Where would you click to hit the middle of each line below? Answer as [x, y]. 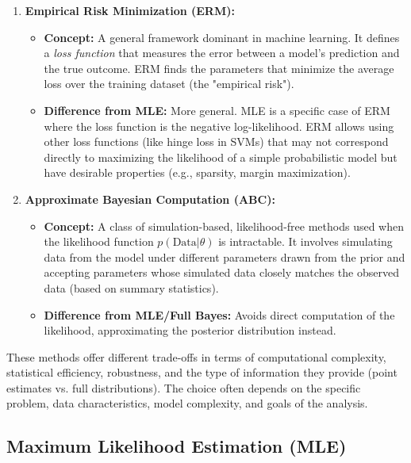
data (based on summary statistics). [131, 287]
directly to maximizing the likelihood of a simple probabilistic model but [221, 157]
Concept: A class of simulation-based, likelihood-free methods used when [224, 226]
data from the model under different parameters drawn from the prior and [225, 256]
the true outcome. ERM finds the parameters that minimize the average [219, 68]
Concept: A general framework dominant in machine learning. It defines [222, 37]
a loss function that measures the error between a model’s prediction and [222, 53]
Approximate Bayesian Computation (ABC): [150, 199]
